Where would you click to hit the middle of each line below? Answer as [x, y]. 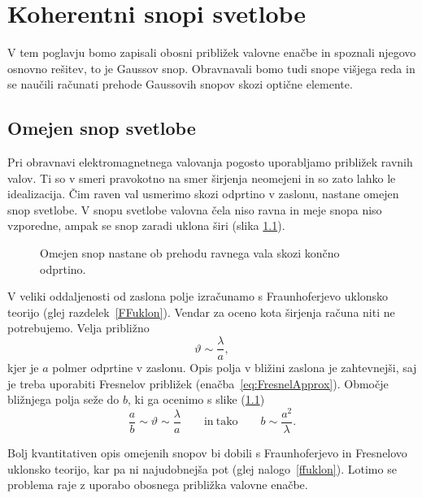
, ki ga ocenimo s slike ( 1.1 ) [196, 399]
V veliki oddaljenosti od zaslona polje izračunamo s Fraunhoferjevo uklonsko [198, 296]
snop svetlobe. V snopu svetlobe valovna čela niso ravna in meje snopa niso [195, 209]
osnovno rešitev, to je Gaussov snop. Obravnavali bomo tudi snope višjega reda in [211, 68]
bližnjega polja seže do [63, 399]
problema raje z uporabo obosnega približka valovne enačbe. [158, 485]
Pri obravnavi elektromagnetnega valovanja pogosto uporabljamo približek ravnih [210, 162]
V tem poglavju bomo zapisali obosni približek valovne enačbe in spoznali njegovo [212, 52]
